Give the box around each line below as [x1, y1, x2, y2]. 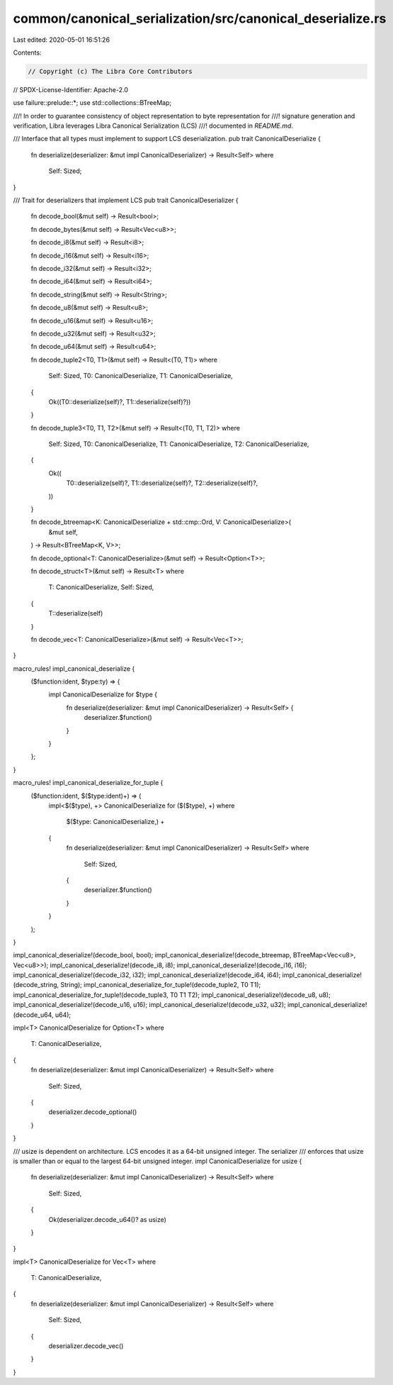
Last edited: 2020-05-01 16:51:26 [13, 35, 110, 44]
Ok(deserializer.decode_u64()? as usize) [48, 1215, 166, 1223]
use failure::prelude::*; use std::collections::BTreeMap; [13, 99, 172, 107]
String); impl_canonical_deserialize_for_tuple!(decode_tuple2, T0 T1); [60, 981, 261, 989]
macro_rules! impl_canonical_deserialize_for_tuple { [13, 779, 164, 787]
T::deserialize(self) [48, 609, 103, 618]
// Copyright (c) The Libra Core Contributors [28, 67, 193, 75]
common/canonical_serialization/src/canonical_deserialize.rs [13, 11, 387, 26]
